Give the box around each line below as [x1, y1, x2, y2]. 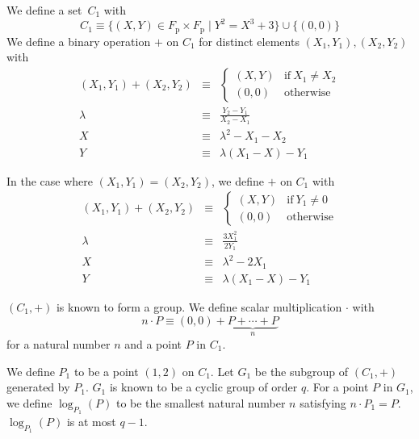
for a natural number [6, 335, 111, 352]
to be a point [73, 362, 139, 379]
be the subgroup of [254, 362, 349, 379]
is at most [66, 412, 116, 429]
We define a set [6, 2, 82, 18]
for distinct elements [199, 32, 300, 49]
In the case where [6, 172, 94, 189]
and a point [124, 335, 182, 352]
